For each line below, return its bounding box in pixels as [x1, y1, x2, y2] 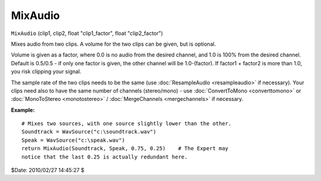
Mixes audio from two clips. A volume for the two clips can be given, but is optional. [11, 40, 216, 47]
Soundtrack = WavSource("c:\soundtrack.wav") [21, 128, 157, 135]
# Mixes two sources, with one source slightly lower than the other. [21, 120, 232, 127]
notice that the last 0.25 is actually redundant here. [21, 153, 188, 160]
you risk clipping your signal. [11, 68, 81, 75]
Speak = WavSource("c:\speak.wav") [21, 136, 125, 144]
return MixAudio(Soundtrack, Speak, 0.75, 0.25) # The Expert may [21, 145, 229, 152]
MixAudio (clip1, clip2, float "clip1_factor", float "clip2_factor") [11, 30, 163, 37]
